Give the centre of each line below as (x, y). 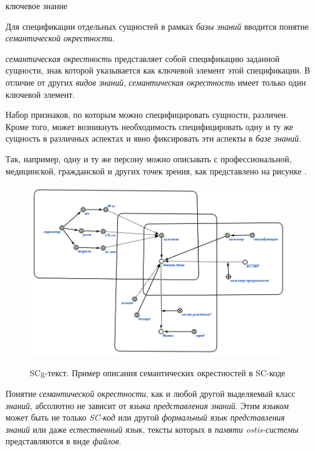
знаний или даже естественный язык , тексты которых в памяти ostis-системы (152, 429)
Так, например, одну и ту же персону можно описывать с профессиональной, (149, 158)
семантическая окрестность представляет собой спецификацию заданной (143, 58)
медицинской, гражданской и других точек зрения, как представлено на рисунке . (156, 170)
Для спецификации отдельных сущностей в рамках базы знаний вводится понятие (157, 26)
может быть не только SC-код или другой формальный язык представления (145, 417)
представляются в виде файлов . (63, 441)
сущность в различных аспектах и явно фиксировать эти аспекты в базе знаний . (154, 138)
